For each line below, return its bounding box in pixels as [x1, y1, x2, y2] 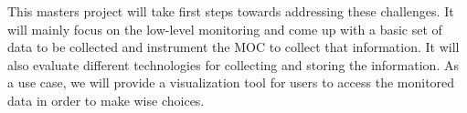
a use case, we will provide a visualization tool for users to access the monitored [7, 73, 455, 92]
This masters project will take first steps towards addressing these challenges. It [7, 2, 454, 20]
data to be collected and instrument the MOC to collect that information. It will [7, 37, 460, 56]
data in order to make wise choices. [7, 90, 205, 109]
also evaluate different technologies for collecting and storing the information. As [7, 55, 459, 74]
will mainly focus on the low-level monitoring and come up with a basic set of [7, 19, 442, 38]
